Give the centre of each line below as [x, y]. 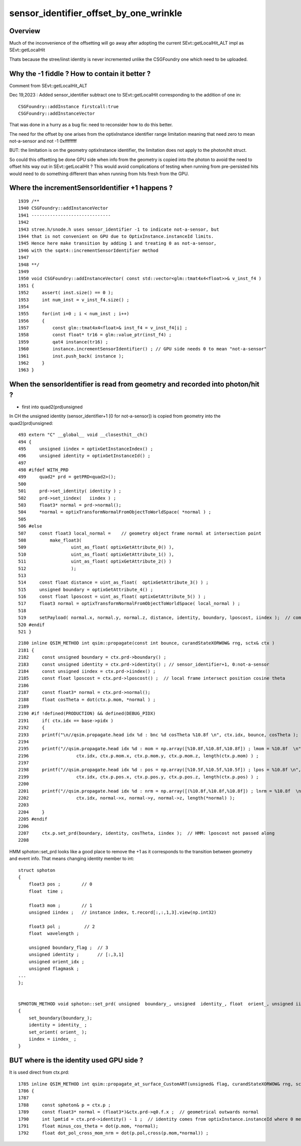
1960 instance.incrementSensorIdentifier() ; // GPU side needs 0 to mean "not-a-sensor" [142, 349]
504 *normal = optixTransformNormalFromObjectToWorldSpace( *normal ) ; [115, 512]
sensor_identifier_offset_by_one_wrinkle [96, 13]
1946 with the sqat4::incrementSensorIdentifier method [88, 250]
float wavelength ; [54, 934]
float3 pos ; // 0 [60, 884]
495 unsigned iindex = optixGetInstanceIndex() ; [86, 449]
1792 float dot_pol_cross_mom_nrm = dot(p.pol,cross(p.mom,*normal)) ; [113, 1133]
